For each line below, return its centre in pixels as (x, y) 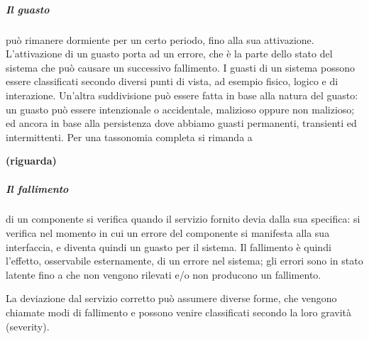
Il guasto (28, 9)
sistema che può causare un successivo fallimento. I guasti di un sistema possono (180, 67)
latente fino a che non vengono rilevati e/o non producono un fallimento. (164, 274)
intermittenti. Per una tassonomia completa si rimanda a (129, 137)
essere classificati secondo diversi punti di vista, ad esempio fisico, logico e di (172, 81)
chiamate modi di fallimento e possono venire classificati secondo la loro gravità (178, 312)
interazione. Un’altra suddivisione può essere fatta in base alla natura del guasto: (182, 95)
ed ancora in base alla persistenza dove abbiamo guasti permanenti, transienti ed (181, 123)
